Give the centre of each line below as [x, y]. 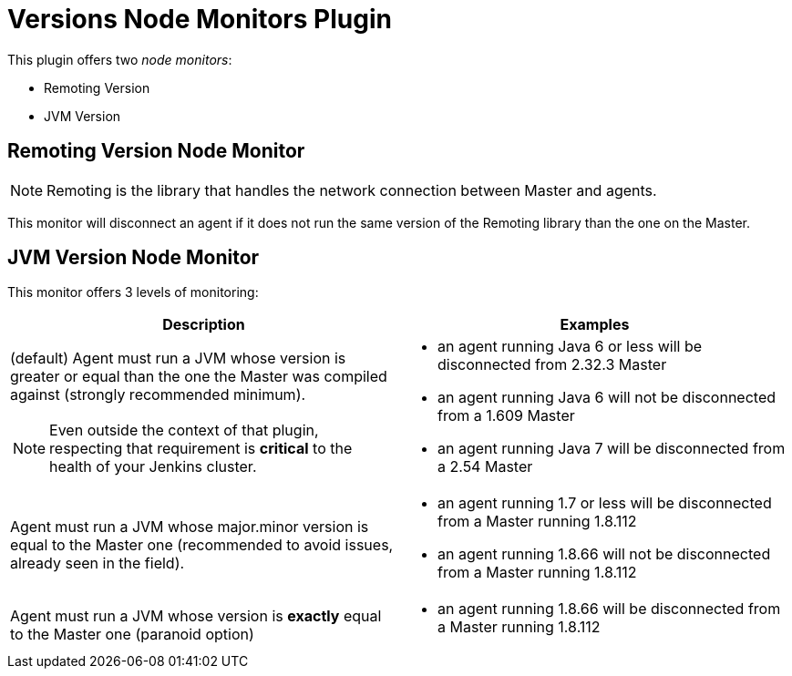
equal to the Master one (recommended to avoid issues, [202, 545]
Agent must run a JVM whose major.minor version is [190, 527]
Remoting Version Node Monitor [156, 151]
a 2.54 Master [485, 467]
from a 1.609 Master [506, 416]
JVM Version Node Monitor [134, 258]
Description [204, 325]
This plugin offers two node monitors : [120, 59]
